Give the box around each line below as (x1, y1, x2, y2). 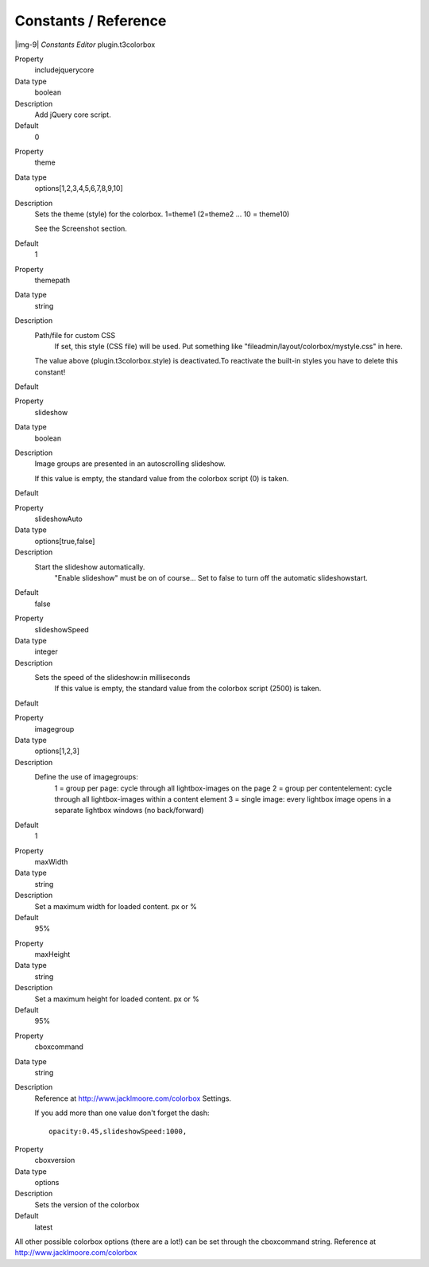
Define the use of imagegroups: (34, 772, 139, 782)
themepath (34, 275, 71, 285)
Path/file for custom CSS (34, 330, 116, 340)
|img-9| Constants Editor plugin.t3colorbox (14, 40, 156, 49)
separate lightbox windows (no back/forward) (54, 806, 204, 815)
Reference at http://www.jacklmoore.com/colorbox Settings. (34, 1094, 232, 1103)
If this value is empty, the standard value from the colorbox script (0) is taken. (34, 473, 289, 483)
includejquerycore (34, 65, 95, 75)
